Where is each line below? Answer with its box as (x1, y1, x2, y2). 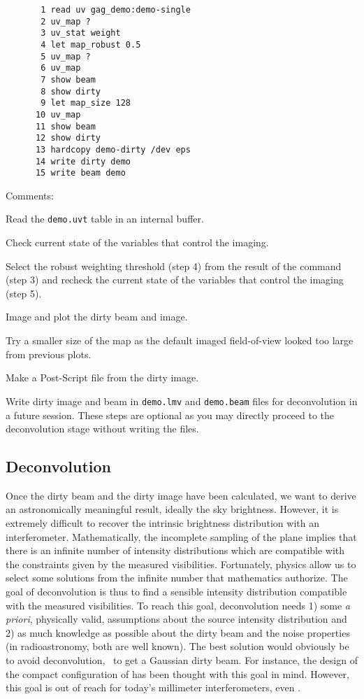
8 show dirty (41, 86, 101, 97)
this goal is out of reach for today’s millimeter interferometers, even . (6, 680, 301, 695)
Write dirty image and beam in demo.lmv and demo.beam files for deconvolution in (6, 393, 358, 408)
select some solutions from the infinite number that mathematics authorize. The (6, 570, 348, 585)
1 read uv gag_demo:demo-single (41, 5, 191, 15)
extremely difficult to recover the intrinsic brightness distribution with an (6, 516, 319, 530)
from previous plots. (6, 346, 92, 361)
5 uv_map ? (41, 51, 91, 62)
